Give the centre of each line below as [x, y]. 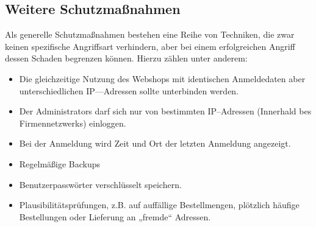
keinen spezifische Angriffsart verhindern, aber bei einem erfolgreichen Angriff [150, 46]
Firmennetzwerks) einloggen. [73, 123]
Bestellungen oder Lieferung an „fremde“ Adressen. [115, 216]
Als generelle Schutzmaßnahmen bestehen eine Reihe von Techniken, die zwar [150, 34]
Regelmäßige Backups [60, 163]
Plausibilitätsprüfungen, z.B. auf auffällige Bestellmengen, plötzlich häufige [159, 205]
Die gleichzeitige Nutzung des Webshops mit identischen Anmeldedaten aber [162, 78]
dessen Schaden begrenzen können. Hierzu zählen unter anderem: [126, 58]
